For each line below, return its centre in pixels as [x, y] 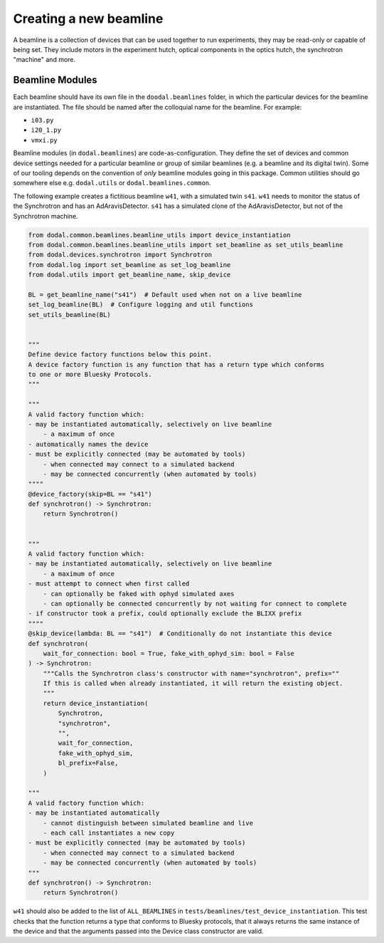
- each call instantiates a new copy [109, 833]
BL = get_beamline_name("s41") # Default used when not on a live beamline [165, 295]
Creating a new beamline [88, 19]
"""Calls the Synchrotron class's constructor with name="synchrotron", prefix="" [191, 673]
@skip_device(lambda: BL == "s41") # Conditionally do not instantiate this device [180, 634]
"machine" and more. [44, 60]
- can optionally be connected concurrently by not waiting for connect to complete [195, 603]
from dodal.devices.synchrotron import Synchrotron [120, 255]
